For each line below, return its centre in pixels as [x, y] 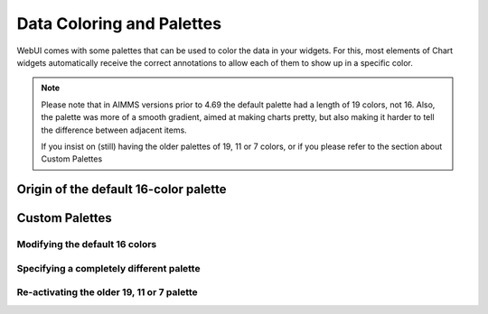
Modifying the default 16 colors [87, 245]
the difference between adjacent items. [114, 130]
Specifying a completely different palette [108, 268]
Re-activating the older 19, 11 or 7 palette [107, 292]
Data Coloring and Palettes [119, 23]
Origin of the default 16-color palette [122, 189]
